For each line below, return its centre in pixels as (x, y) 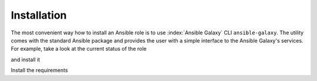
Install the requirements (39, 71)
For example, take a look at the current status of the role (79, 49)
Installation (39, 15)
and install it (26, 59)
